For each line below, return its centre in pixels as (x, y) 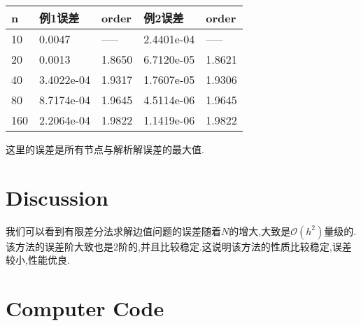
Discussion (57, 197)
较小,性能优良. (38, 260)
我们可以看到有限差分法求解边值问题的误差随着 (113, 231)
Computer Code (85, 308)
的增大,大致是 (260, 231)
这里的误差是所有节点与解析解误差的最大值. (105, 149)
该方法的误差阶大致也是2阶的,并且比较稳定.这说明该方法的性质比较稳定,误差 (179, 246)
